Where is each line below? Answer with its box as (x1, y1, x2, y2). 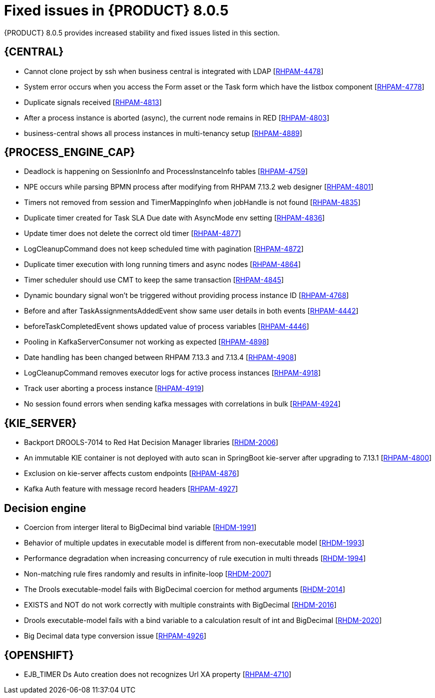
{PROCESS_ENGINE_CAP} (4, 146, 135, 159)
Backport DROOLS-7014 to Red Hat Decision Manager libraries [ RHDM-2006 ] (24, 438, 279, 447)
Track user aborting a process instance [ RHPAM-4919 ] (24, 384, 204, 393)
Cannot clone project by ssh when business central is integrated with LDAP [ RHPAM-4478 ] (24, 66, 324, 75)
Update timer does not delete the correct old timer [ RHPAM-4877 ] (24, 229, 241, 238)
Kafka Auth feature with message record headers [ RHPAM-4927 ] (24, 484, 238, 493)
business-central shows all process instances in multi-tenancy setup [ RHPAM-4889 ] (24, 128, 303, 137)
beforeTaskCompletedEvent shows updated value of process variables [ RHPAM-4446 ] (24, 322, 309, 331)
